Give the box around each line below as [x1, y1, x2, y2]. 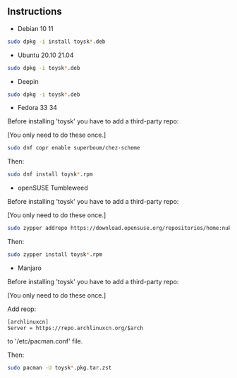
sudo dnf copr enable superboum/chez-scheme [7, 145, 140, 152]
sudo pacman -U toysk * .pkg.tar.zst [7, 364, 112, 371]
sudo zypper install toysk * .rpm [7, 251, 102, 258]
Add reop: [7, 305, 37, 313]
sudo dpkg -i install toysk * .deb [7, 38, 106, 45]
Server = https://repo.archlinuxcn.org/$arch [7, 324, 143, 331]
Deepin [17, 77, 39, 85]
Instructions [7, 6, 62, 18]
